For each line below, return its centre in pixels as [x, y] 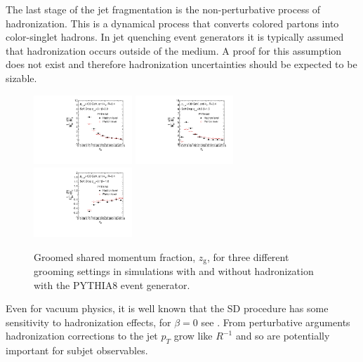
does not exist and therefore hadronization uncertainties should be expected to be [181, 64]
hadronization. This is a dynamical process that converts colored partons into [172, 23]
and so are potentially [283, 336]
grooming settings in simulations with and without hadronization [174, 270]
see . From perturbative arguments [276, 322]
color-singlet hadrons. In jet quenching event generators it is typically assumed [175, 37]
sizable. [21, 78]
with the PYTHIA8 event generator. [112, 284]
